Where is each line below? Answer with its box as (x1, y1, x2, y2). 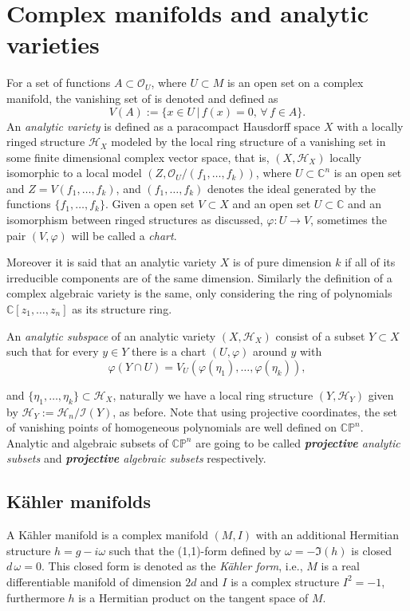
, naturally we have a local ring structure (112, 386, 313, 403)
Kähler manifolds (6, 489, 151, 514)
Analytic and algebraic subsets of (6, 434, 168, 451)
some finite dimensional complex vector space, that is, (6, 148, 270, 165)
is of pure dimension (233, 254, 332, 270)
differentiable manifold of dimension (6, 573, 182, 589)
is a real (321, 558, 360, 574)
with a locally (337, 117, 404, 134)
